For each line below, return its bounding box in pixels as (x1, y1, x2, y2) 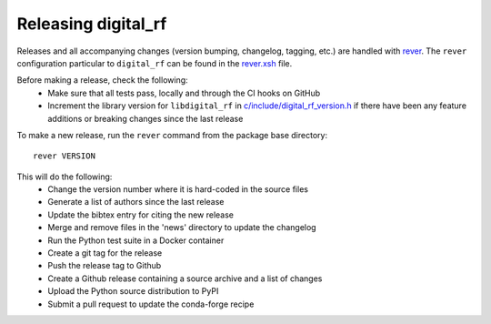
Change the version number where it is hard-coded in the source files (47, 184, 309, 195)
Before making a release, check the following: (16, 75, 188, 86)
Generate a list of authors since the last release (47, 197, 225, 208)
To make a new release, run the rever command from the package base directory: (16, 129, 327, 140)
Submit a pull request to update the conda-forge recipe (47, 299, 255, 309)
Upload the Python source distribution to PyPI (47, 286, 219, 297)
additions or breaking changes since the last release (47, 113, 244, 124)
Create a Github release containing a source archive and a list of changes (47, 273, 323, 284)
